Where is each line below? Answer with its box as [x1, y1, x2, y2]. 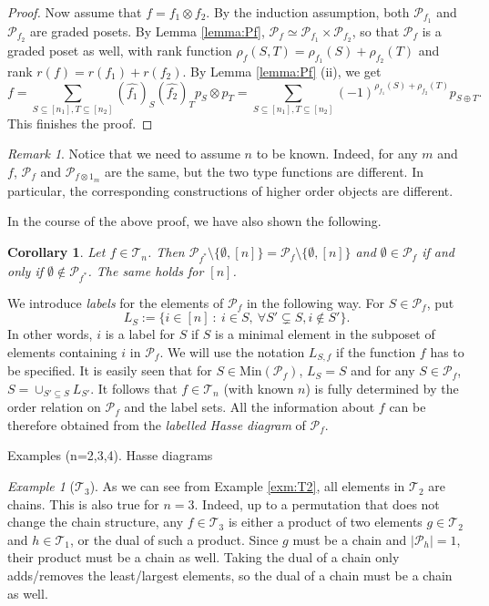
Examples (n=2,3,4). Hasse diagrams [7, 446, 213, 465]
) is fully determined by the [305, 378, 459, 397]
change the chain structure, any [7, 512, 184, 531]
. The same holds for [87, 261, 204, 280]
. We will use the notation [159, 342, 305, 361]
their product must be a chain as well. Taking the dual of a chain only [7, 548, 400, 567]
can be [389, 397, 426, 416]
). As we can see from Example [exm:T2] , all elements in [89, 477, 405, 496]
